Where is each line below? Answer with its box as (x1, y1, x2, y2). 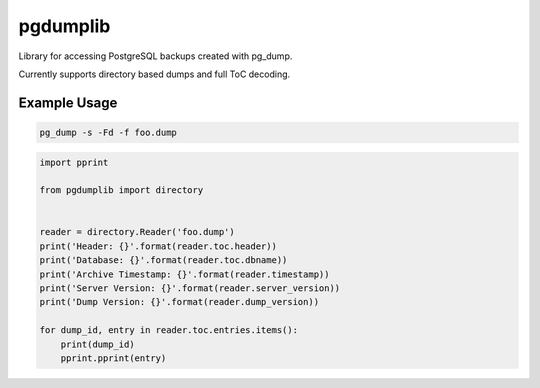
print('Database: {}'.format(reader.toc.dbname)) (39, 255, 288, 266)
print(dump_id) (60, 338, 135, 350)
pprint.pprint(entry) (60, 352, 167, 364)
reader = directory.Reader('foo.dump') (39, 226, 235, 238)
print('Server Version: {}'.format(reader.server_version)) (39, 283, 341, 294)
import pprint (39, 156, 109, 168)
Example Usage (18, 94, 118, 111)
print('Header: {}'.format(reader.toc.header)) (39, 240, 277, 252)
